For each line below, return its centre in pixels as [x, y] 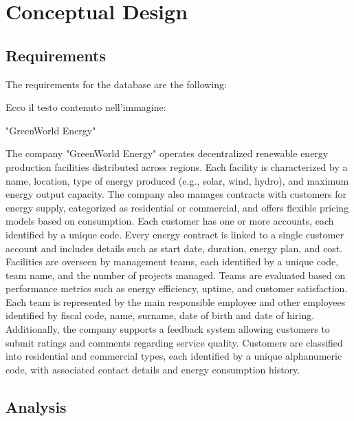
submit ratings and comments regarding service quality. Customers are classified [174, 342]
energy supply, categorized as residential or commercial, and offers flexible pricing [177, 207]
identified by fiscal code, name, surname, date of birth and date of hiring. [160, 315]
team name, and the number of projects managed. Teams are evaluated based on [176, 275]
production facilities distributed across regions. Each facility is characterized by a [177, 166]
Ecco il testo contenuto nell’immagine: [86, 107]
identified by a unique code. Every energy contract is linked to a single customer [175, 234]
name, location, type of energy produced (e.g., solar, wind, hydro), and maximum [177, 180]
